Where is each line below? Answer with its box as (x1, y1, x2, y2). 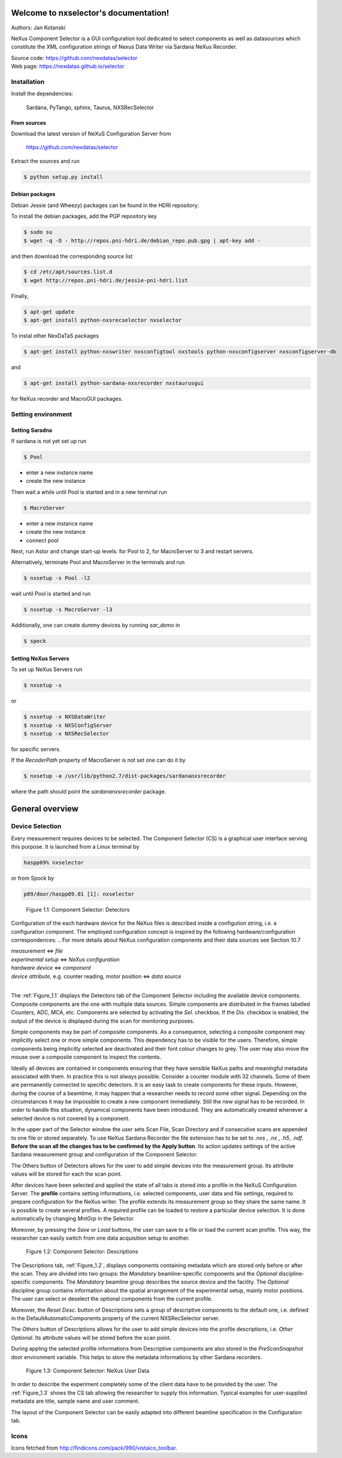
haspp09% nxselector (23, 859, 84, 866)
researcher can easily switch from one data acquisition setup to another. (11, 1234, 190, 1241)
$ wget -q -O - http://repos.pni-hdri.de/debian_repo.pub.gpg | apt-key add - (23, 237, 261, 244)
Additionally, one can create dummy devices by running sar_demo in (11, 621, 180, 629)
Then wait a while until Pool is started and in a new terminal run (11, 488, 168, 495)
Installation (11, 77, 45, 86)
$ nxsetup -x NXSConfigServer (23, 722, 113, 729)
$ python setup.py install (23, 173, 103, 180)
